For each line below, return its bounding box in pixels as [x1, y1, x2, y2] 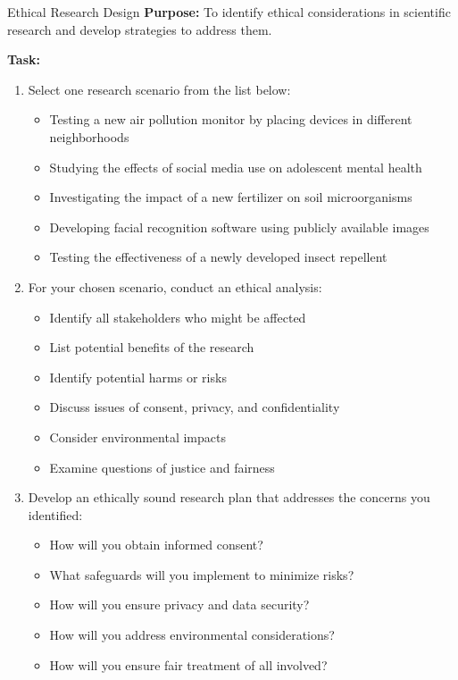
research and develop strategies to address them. [7, 20, 272, 38]
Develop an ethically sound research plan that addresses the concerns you [28, 488, 430, 507]
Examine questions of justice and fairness [49, 458, 275, 476]
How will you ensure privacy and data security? [49, 595, 310, 614]
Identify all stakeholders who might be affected [49, 307, 306, 326]
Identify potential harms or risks [49, 367, 227, 386]
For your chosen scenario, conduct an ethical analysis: [28, 277, 322, 296]
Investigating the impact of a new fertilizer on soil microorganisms [49, 188, 412, 206]
